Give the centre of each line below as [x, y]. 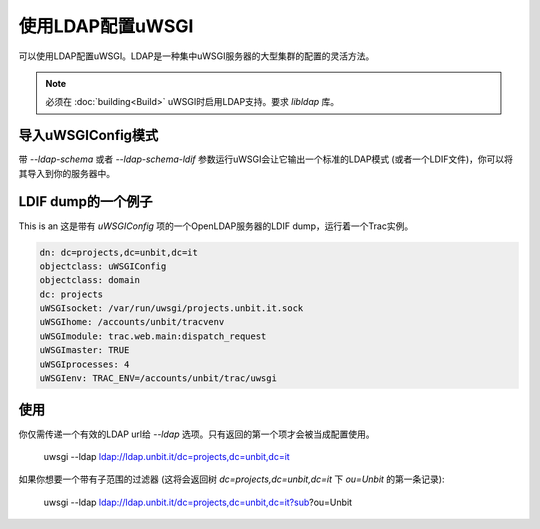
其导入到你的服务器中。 [66, 173]
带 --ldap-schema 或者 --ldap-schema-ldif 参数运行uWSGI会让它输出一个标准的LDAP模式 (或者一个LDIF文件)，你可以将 [266, 159]
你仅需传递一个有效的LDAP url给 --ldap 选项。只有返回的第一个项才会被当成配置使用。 [196, 434]
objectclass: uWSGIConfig [103, 266]
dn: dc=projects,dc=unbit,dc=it [119, 252]
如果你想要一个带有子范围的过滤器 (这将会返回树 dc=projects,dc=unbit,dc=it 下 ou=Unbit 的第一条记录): [231, 479]
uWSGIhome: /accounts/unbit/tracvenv [132, 322]
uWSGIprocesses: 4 [84, 364]
